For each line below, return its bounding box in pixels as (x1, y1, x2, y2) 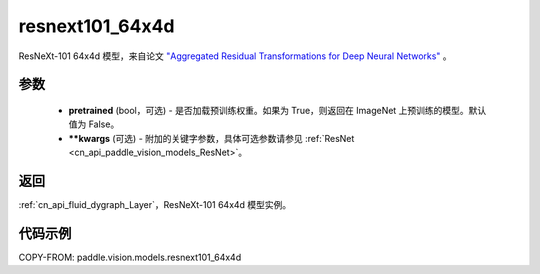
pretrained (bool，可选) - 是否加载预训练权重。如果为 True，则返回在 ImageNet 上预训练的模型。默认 (68, 104, 487, 116)
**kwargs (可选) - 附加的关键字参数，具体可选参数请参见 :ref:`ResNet (68, 132, 355, 144)
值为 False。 (68, 118, 120, 130)
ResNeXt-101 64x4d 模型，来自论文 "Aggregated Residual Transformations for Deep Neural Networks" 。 (18, 50, 452, 62)
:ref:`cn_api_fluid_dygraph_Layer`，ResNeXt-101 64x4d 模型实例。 (18, 199, 292, 211)
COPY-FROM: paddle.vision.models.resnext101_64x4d (18, 251, 242, 263)
